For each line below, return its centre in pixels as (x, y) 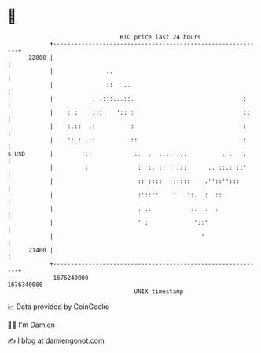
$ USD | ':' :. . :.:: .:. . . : (127, 154)
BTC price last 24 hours (160, 37)
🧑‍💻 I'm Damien (31, 325)
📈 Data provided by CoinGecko (59, 307)
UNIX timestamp (159, 291)
